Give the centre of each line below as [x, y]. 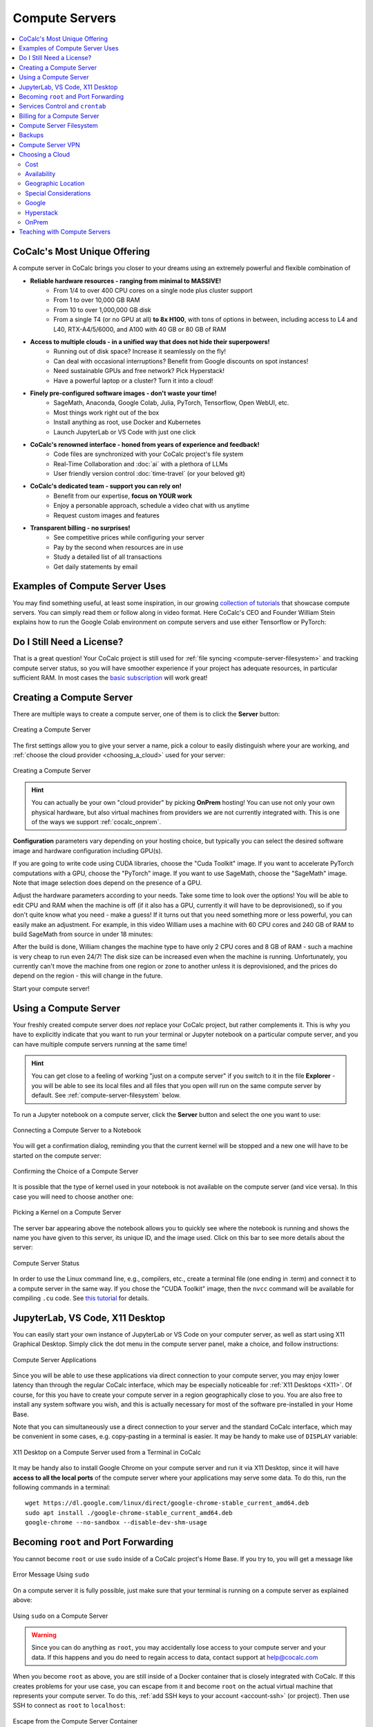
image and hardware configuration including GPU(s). [88, 850]
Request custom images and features [107, 515]
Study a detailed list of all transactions [108, 557]
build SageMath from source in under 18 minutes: [83, 934]
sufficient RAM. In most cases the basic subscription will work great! [110, 678]
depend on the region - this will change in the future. [88, 976]
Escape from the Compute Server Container [75, 1721]
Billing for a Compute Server [59, 116]
